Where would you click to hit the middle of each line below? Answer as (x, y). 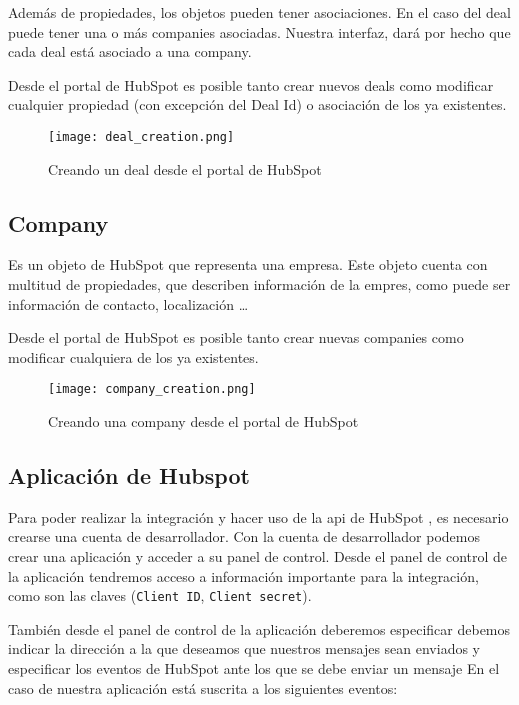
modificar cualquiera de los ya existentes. (133, 356)
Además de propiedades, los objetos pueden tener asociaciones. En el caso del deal (259, 12)
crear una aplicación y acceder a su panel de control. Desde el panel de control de (258, 556)
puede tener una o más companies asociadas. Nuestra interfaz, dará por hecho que (259, 31)
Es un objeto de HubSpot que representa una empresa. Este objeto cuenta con (248, 264)
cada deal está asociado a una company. (130, 51)
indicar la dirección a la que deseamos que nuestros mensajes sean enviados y (244, 648)
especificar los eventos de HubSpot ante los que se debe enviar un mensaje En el (254, 668)
